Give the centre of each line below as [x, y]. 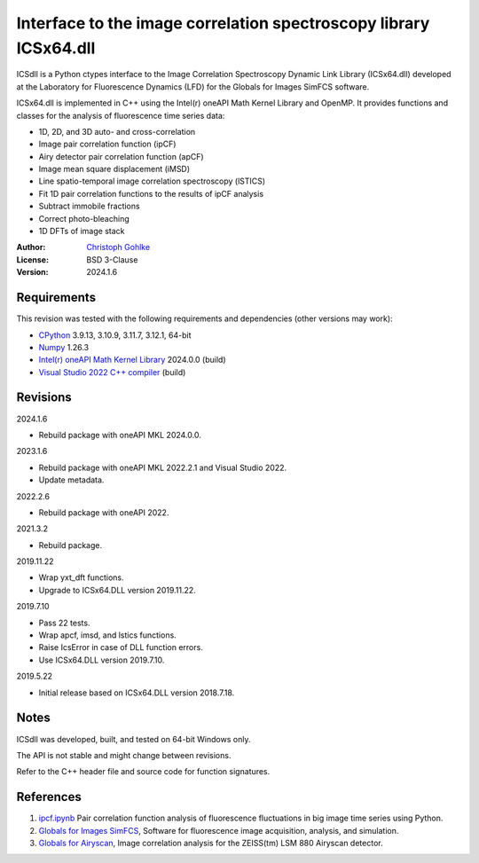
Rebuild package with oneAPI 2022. [104, 512]
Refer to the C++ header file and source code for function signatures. [143, 772]
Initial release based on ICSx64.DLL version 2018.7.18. [137, 693]
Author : [31, 247]
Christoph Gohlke [118, 247]
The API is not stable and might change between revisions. [124, 755]
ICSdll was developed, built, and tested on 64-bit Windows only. [133, 739]
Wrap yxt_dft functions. [81, 577]
